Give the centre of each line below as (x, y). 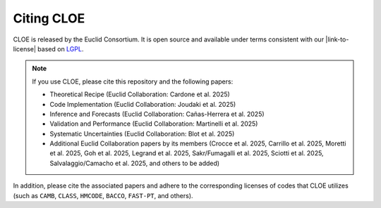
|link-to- (337, 39)
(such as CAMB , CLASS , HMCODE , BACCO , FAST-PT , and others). (103, 195)
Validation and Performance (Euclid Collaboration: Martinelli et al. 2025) (154, 124)
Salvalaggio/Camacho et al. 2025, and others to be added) (135, 163)
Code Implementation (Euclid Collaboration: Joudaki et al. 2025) (143, 104)
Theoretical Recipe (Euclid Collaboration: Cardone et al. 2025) (140, 94)
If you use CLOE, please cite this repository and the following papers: (133, 82)
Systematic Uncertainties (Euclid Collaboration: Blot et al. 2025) (142, 134)
